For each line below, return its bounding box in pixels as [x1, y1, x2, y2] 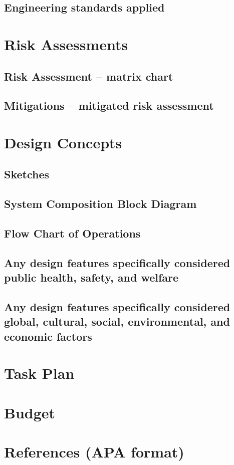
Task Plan [4, 363, 75, 383]
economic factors [4, 328, 92, 344]
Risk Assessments [4, 34, 128, 54]
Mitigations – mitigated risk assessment [4, 98, 214, 113]
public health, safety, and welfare [4, 270, 179, 285]
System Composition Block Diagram [4, 196, 197, 211]
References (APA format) [4, 441, 184, 462]
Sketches [4, 166, 50, 182]
